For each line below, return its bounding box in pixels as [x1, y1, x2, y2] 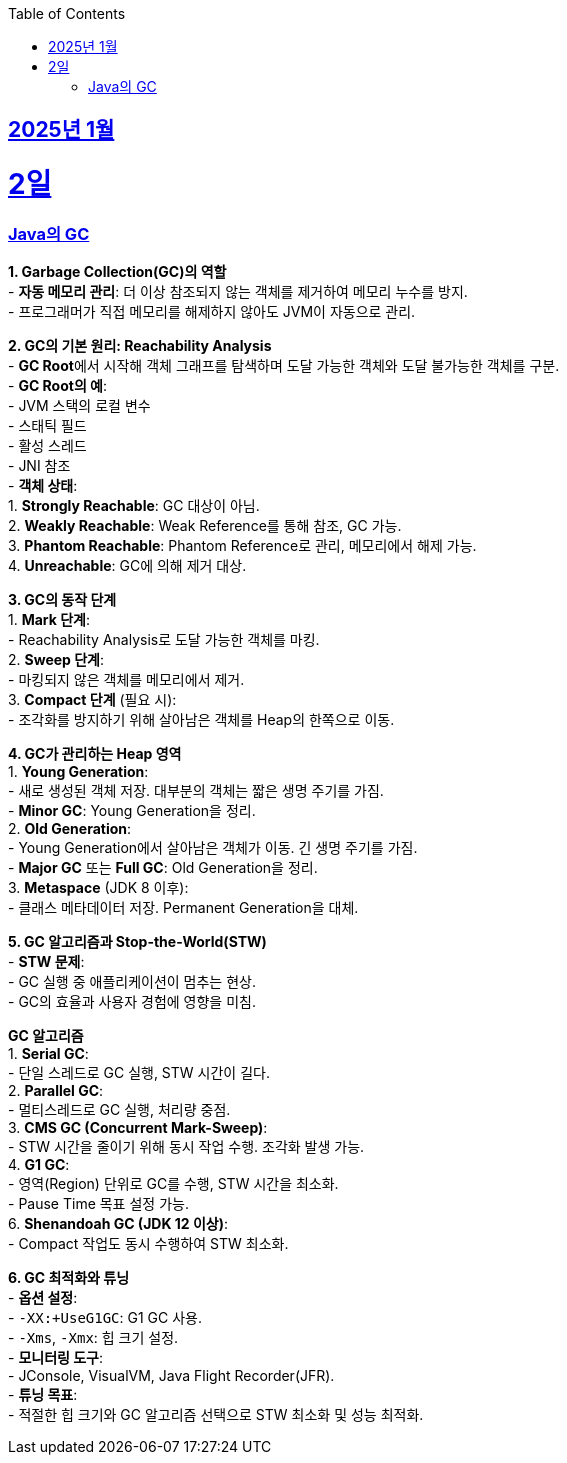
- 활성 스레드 [8, 437, 87, 455]
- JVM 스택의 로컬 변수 [8, 397, 151, 415]
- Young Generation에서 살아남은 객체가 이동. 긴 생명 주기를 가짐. [8, 839, 418, 857]
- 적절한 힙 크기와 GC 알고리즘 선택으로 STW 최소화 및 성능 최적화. [8, 1406, 424, 1424]
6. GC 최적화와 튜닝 [8, 1269, 130, 1287]
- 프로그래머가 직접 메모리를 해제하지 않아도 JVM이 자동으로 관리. [8, 303, 416, 321]
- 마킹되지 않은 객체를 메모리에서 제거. [8, 671, 245, 689]
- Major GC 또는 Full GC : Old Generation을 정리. [8, 859, 318, 877]
